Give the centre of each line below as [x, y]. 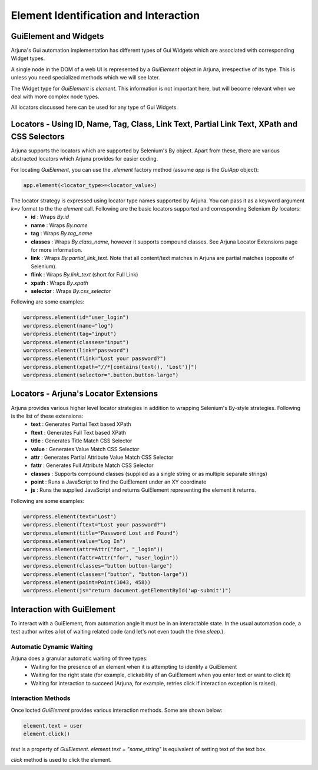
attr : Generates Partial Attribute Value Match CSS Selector [102, 457]
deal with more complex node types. [55, 96]
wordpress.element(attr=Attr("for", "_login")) [93, 549]
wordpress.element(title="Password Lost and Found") [101, 533]
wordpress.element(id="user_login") [76, 317]
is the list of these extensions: [47, 416]
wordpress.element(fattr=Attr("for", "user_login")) [101, 558]
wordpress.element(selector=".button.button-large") [101, 375]
